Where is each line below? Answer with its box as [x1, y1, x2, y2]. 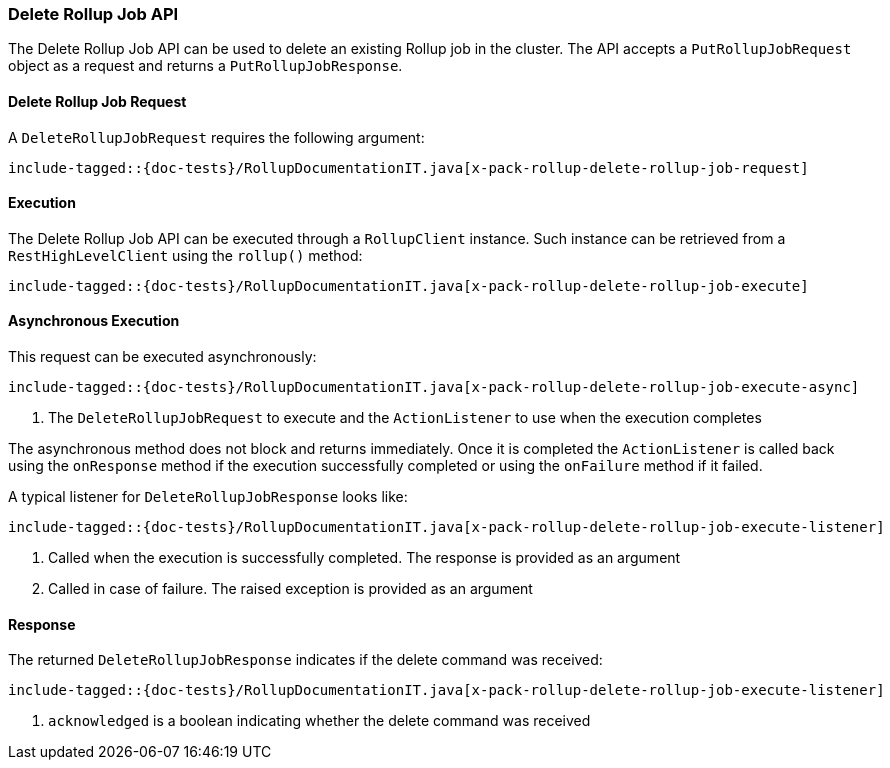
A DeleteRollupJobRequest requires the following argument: [8, 128, 425, 146]
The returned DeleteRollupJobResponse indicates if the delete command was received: [8, 651, 603, 669]
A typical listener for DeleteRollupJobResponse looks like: [8, 488, 408, 506]
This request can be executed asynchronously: [8, 348, 317, 366]
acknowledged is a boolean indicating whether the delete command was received [48, 712, 591, 730]
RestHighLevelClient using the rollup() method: [8, 246, 363, 264]
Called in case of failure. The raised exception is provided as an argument [48, 580, 533, 598]
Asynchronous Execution [8, 312, 180, 330]
